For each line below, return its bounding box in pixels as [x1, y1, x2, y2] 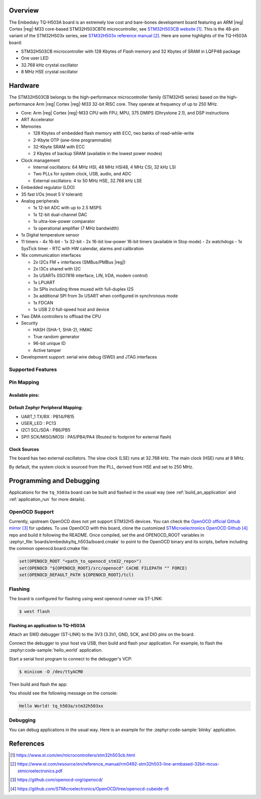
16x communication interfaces [21, 252, 81, 258]
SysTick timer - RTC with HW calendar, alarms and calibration [21, 245, 144, 251]
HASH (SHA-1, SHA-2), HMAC [33, 327, 93, 333]
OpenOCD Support [9, 508, 54, 515]
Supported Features [9, 366, 58, 373]
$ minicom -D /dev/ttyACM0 [19, 669, 83, 674]
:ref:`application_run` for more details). [9, 496, 86, 502]
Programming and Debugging [9, 477, 100, 485]
